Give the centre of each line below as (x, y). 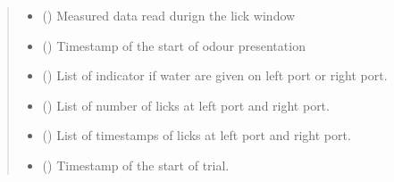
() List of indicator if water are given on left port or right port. (215, 75)
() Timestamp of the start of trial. (136, 165)
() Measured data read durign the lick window (169, 15)
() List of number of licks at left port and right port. (186, 105)
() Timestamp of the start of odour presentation (174, 45)
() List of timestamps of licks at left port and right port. (197, 135)
